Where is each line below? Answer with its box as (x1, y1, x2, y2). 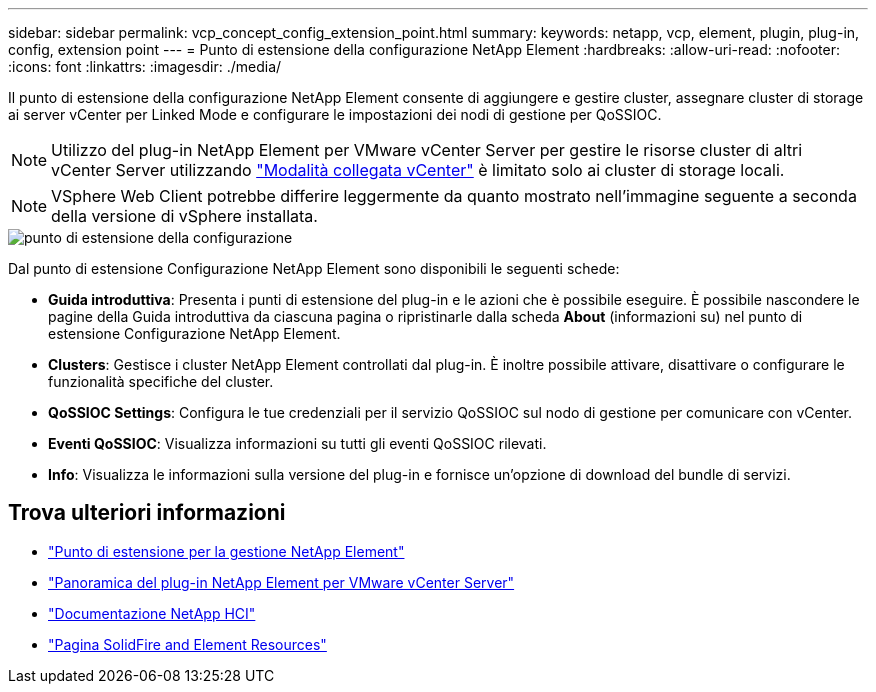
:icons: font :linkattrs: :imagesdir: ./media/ (8, 58, 282, 75)
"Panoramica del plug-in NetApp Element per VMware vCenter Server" (48, 573, 515, 591)
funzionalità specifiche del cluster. (48, 373, 274, 390)
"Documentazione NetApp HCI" (48, 604, 256, 622)
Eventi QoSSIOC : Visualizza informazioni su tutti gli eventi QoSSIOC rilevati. (48, 435, 547, 452)
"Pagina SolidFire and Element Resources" (48, 635, 327, 653)
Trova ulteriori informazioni (8, 500, 286, 526)
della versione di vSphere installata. (51, 206, 318, 226)
